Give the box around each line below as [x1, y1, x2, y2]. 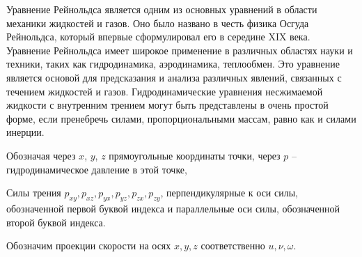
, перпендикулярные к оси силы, [160, 185, 298, 200]
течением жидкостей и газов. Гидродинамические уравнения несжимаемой [6, 84, 323, 98]
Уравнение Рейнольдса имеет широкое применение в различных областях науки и [6, 42, 353, 57]
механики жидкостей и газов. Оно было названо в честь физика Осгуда [6, 15, 309, 30]
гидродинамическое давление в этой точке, [6, 162, 187, 176]
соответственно [200, 242, 265, 252]
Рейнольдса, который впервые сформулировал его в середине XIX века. [6, 29, 310, 44]
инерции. [6, 125, 45, 139]
